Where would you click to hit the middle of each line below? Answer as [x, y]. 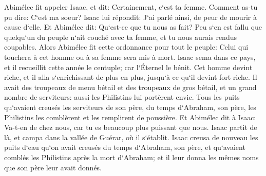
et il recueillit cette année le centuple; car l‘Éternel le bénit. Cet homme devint [128, 67]
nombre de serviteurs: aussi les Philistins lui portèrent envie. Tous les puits [122, 97]
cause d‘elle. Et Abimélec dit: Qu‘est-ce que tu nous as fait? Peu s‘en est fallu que [133, 27]
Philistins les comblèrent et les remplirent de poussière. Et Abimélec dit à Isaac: [130, 117]
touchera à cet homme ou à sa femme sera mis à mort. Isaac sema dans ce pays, [130, 57]
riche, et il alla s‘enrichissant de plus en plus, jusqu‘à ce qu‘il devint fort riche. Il [131, 77]
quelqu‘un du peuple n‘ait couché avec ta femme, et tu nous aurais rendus [120, 37]
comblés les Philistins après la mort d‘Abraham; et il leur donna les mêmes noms [131, 157]
